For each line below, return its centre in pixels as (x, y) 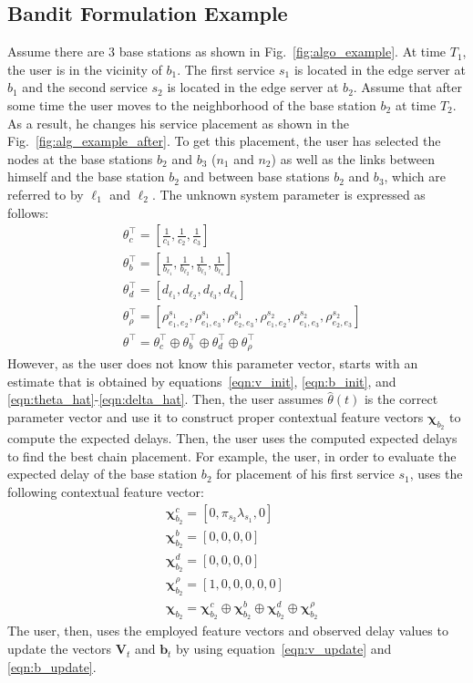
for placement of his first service (305, 474)
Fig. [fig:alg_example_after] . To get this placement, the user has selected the (224, 141)
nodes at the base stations (80, 158)
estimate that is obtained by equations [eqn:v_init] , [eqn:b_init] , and (202, 381)
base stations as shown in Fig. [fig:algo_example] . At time (283, 52)
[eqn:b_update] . (52, 666)
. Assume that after (407, 87)
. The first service (226, 69)
